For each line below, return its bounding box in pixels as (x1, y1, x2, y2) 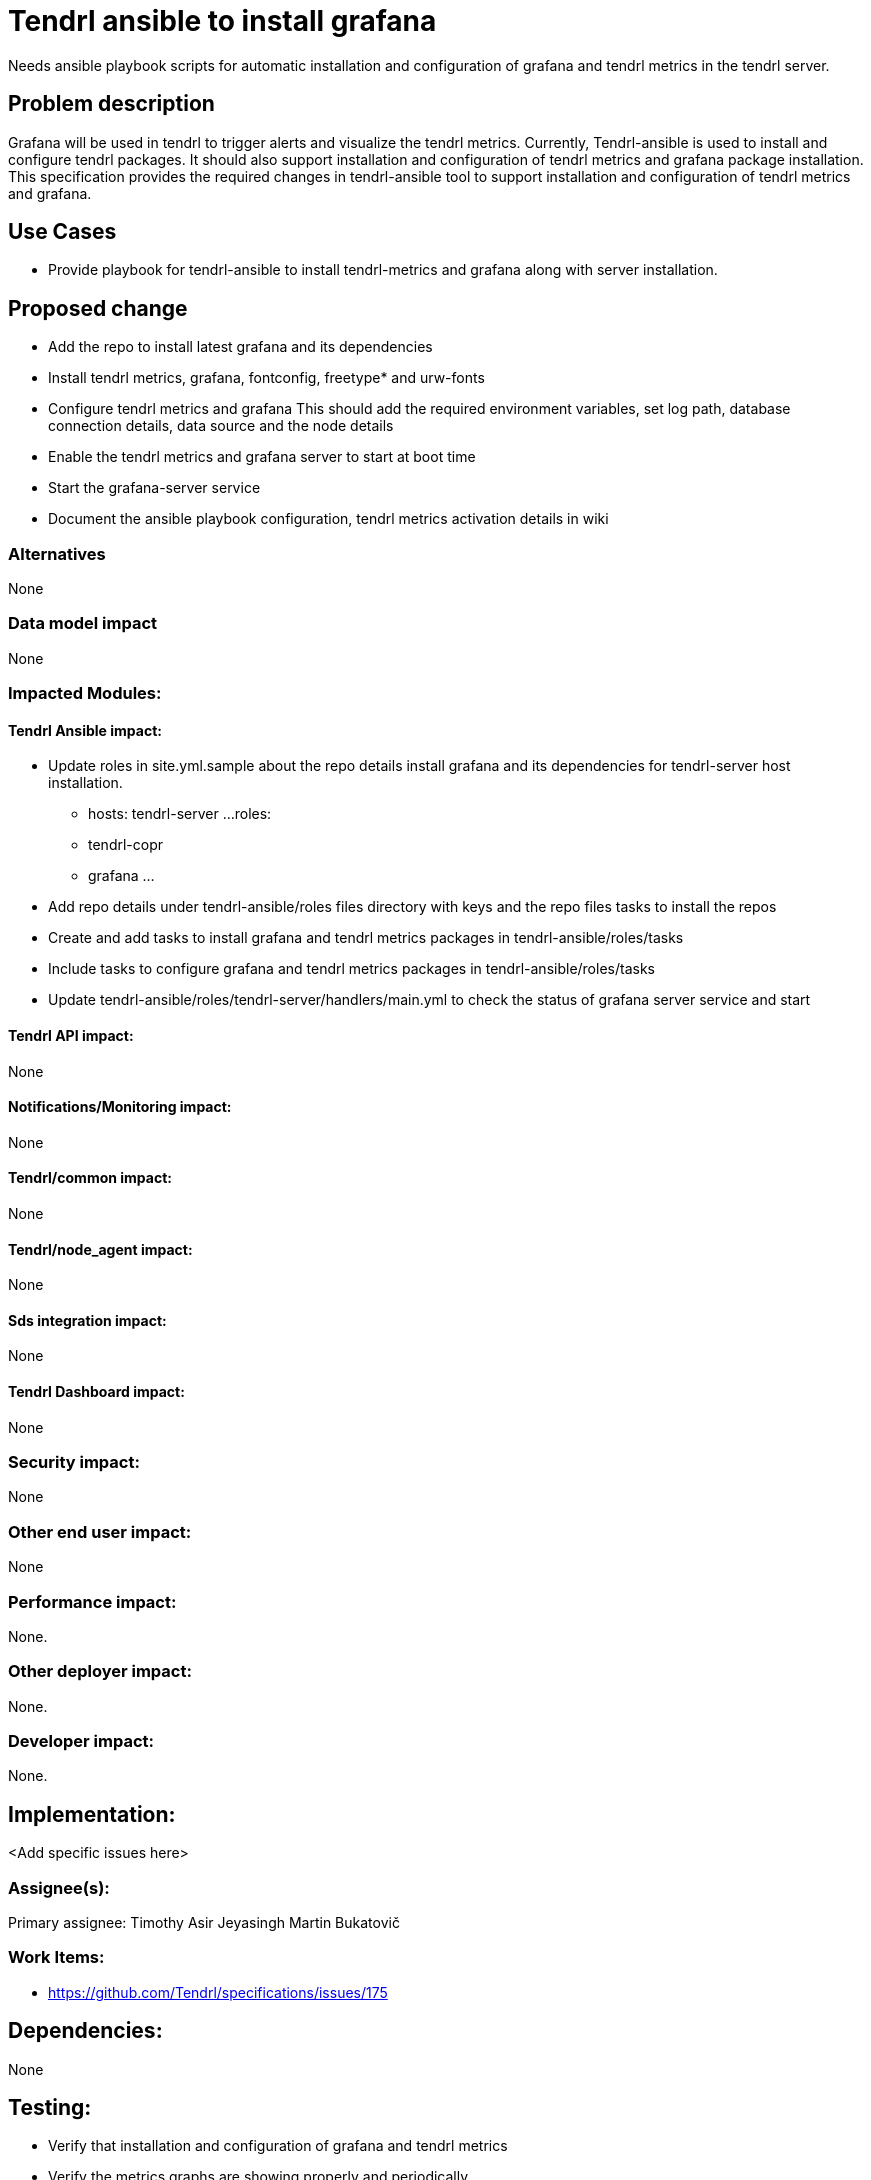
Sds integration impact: (8, 1311, 167, 1329)
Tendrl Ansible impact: (8, 721, 162, 739)
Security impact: (8, 1452, 140, 1473)
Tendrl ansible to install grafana (8, 4, 437, 38)
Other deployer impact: (8, 1661, 192, 1682)
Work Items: (8, 1947, 105, 1968)
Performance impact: (8, 1591, 177, 1612)
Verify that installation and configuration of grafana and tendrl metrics (48, 2137, 508, 2155)
